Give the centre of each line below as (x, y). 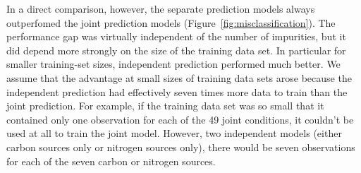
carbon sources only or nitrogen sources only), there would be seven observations (181, 147)
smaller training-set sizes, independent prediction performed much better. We (173, 64)
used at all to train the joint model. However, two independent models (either (174, 133)
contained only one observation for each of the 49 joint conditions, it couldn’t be (180, 119)
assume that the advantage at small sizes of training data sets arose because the (179, 77)
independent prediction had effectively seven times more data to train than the (177, 91)
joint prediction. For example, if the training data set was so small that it (165, 106)
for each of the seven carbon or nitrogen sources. (111, 161)
